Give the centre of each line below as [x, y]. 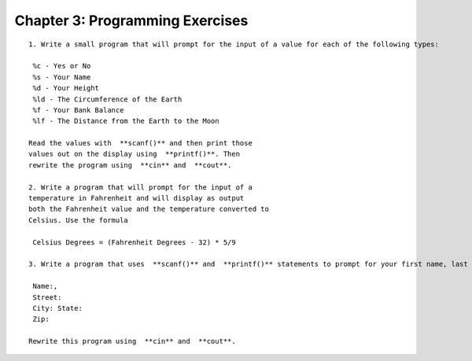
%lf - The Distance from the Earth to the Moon [126, 121]
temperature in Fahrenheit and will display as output [136, 198]
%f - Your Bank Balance [78, 110]
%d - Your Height [66, 88]
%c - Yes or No [62, 66]
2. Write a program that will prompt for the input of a [141, 187]
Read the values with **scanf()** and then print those [141, 143]
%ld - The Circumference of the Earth [107, 99]
